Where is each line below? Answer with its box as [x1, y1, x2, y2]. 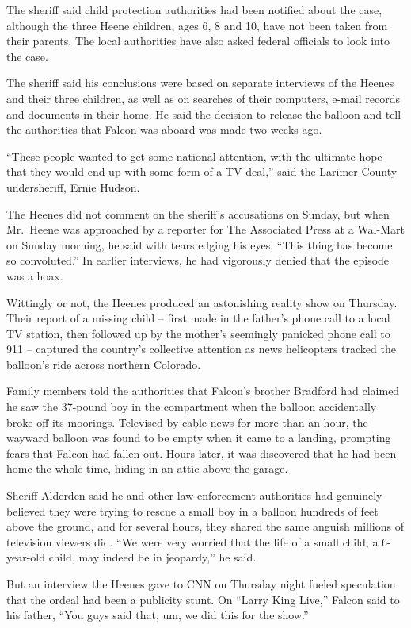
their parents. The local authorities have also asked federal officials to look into [6, 32, 390, 49]
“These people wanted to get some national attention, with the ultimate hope [6, 147, 382, 164]
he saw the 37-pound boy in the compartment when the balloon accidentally [6, 398, 377, 415]
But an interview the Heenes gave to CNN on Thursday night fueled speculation [6, 576, 396, 592]
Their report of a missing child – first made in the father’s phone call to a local [6, 310, 390, 326]
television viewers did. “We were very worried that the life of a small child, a [6, 533, 379, 550]
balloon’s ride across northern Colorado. [6, 356, 201, 372]
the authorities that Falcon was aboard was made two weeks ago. [6, 121, 322, 138]
